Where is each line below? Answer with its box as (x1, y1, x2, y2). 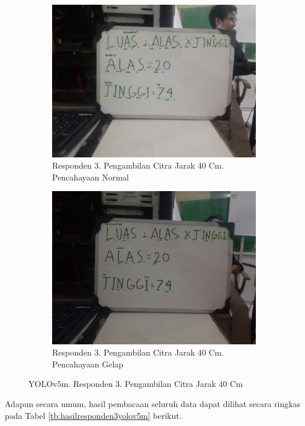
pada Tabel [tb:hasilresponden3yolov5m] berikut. (5, 409, 182, 421)
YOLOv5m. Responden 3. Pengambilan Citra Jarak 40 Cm (28, 377, 243, 390)
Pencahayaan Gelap (52, 357, 124, 370)
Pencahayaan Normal (52, 170, 129, 183)
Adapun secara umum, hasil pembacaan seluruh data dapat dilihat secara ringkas (5, 397, 301, 409)
